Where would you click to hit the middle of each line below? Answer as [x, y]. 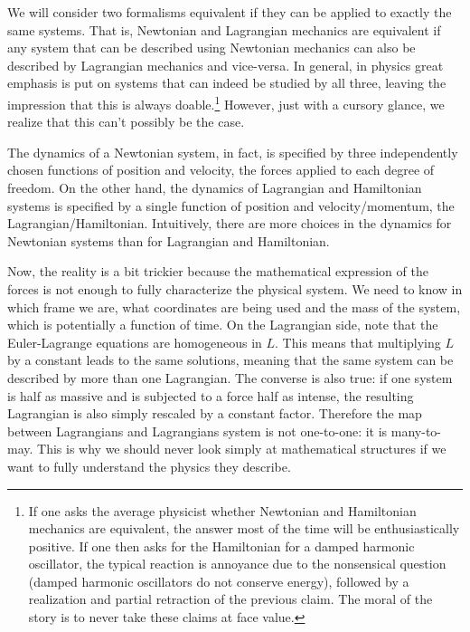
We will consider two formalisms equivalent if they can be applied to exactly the [230, 12]
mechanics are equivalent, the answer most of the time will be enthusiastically [244, 528]
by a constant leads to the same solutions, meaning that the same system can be [230, 360]
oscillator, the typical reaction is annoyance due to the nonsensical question [237, 564]
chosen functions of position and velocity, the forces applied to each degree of [221, 170]
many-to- [416, 431]
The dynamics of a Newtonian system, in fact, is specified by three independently [233, 152]
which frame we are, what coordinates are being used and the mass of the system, [234, 306]
